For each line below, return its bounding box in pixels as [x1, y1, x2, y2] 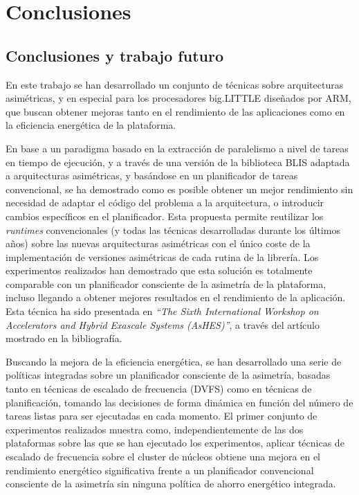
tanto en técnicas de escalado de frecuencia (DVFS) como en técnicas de [6, 381, 312, 396]
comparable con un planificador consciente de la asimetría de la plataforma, [6, 276, 326, 291]
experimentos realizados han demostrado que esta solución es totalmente [6, 263, 313, 278]
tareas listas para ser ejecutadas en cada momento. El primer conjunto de [6, 408, 317, 423]
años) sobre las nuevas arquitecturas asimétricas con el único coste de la [6, 236, 311, 251]
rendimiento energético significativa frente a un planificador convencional [6, 462, 314, 477]
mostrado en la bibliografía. [6, 331, 122, 345]
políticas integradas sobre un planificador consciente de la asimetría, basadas [6, 368, 331, 382]
